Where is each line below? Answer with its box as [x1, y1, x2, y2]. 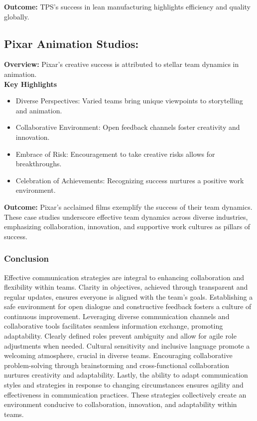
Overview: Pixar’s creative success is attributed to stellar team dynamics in [4, 59, 239, 69]
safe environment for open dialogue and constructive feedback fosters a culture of [4, 301, 252, 312]
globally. [4, 11, 29, 21]
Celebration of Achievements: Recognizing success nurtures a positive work [15, 175, 244, 185]
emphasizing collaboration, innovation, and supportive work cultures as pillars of [4, 221, 251, 232]
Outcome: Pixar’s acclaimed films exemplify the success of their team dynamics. [4, 201, 253, 212]
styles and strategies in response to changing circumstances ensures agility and [4, 380, 244, 390]
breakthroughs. [15, 158, 62, 169]
